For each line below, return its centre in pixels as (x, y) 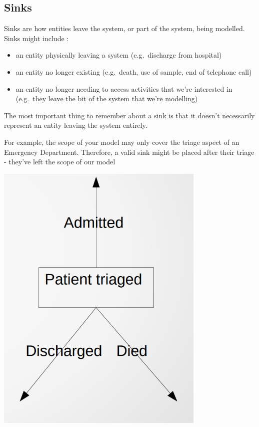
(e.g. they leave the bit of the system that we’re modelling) (107, 98)
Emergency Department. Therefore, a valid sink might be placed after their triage (129, 152)
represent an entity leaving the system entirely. (76, 125)
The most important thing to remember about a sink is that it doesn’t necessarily (129, 115)
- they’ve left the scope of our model (60, 162)
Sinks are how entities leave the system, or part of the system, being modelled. (124, 28)
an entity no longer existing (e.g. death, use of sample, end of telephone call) (134, 71)
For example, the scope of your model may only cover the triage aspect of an (122, 142)
